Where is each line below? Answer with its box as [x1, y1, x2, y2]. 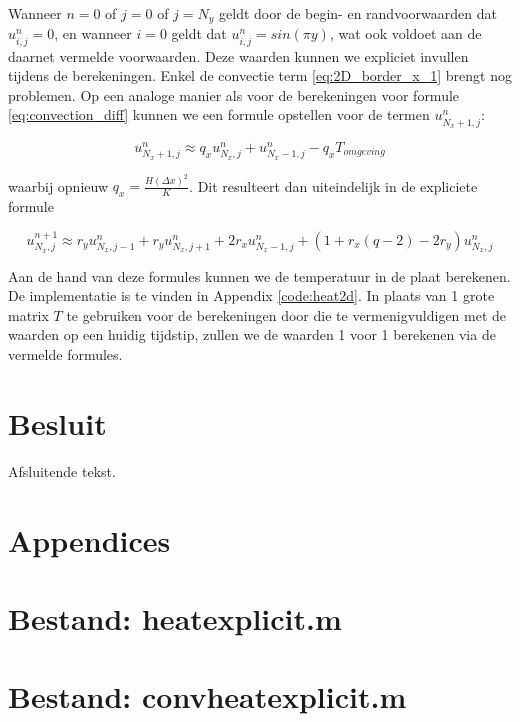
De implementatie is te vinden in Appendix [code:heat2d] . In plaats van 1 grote [8, 285, 495, 306]
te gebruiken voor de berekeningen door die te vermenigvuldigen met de [66, 304, 507, 325]
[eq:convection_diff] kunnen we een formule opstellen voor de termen [8, 104, 430, 125]
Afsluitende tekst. [8, 460, 116, 481]
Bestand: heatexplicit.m [8, 597, 342, 638]
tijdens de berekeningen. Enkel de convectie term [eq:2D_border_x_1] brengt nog [8, 65, 512, 86]
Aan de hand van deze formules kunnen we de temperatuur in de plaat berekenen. [8, 265, 511, 286]
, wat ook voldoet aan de [329, 23, 482, 44]
